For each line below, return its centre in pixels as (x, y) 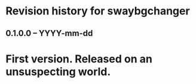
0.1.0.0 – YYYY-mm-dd (49, 33)
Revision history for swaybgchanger (98, 11)
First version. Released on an (79, 59)
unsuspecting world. (58, 72)
